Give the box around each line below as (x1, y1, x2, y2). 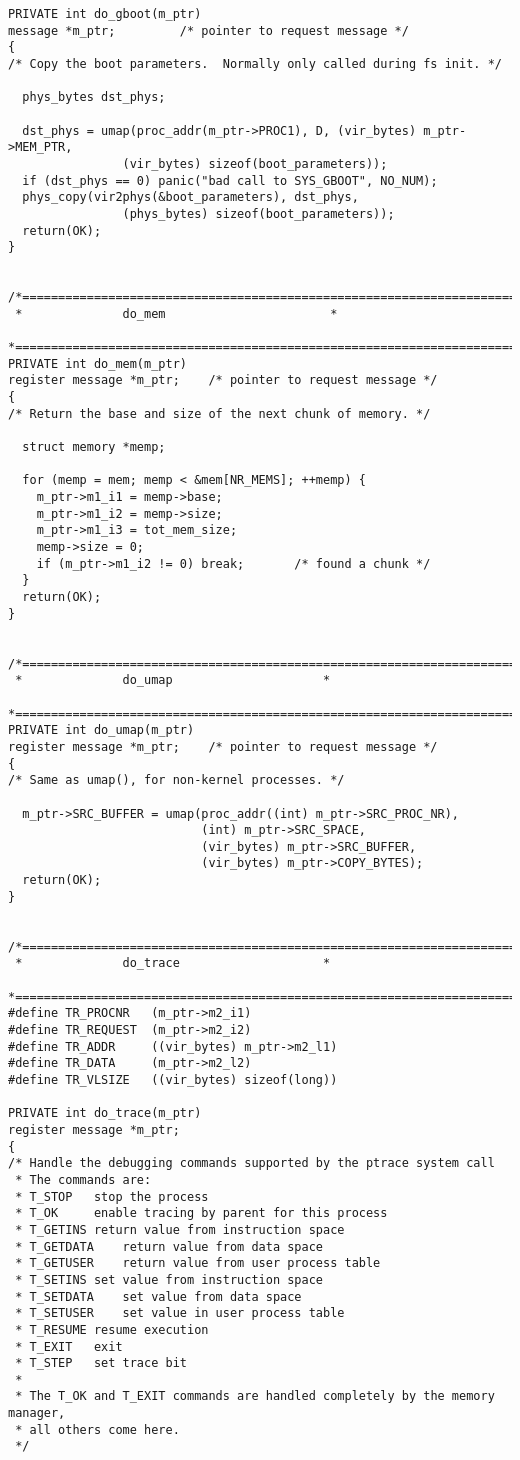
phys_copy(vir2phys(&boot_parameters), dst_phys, (22, 190, 359, 205)
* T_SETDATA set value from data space (15, 1289, 302, 1304)
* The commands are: (15, 1172, 152, 1187)
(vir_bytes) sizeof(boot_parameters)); (122, 156, 388, 171)
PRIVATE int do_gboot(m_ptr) (8, 7, 202, 21)
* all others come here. (15, 1422, 180, 1437)
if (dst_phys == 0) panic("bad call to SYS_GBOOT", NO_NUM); (22, 173, 438, 188)
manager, (8, 1406, 66, 1421)
